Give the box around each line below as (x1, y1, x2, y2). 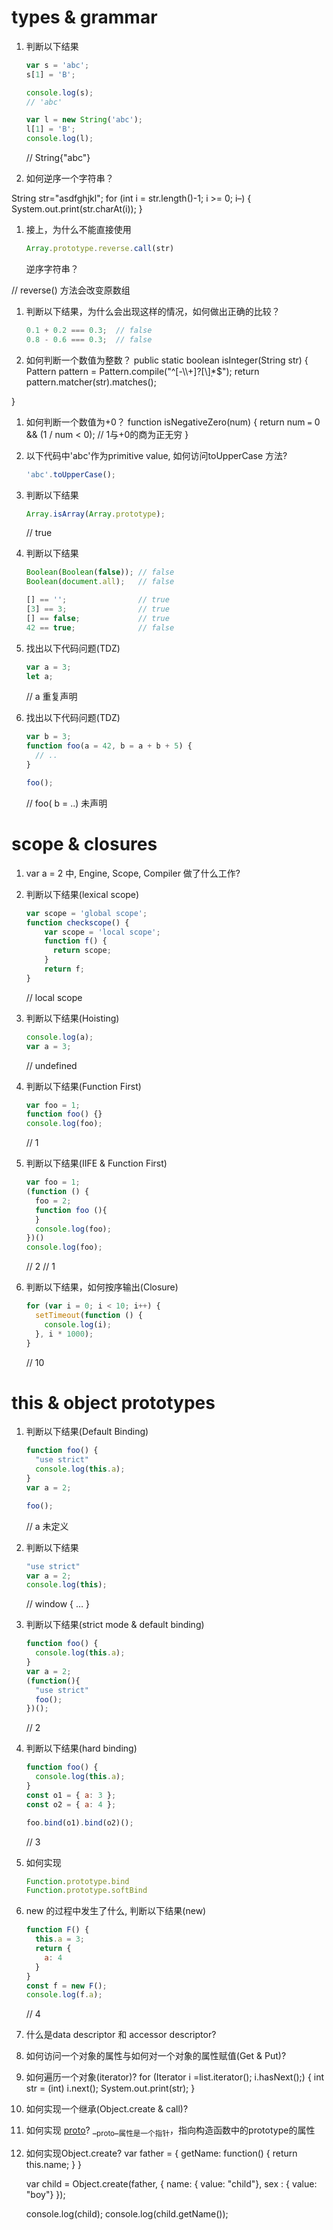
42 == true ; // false (25, 622, 175, 633)
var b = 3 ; (25, 732, 72, 742)
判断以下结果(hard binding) (25, 1742, 138, 1755)
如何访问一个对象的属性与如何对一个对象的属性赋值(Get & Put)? (25, 2050, 287, 2062)
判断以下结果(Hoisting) (25, 1012, 120, 1024)
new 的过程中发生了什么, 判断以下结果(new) (25, 1905, 207, 1917)
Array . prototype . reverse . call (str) (25, 244, 175, 254)
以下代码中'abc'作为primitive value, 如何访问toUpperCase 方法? (25, 449, 288, 461)
